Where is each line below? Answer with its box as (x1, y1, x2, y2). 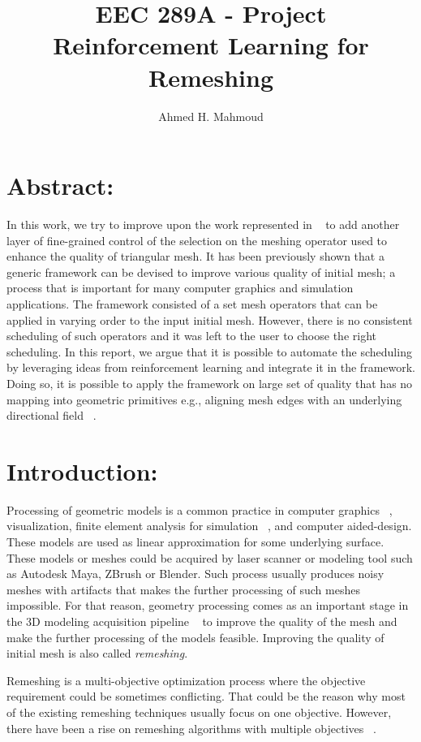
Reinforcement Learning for (53, 28, 369, 62)
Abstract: (6, 169, 114, 202)
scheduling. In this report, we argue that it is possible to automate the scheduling (6, 343, 412, 360)
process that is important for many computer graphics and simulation (6, 279, 354, 296)
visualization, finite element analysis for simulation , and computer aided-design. (6, 517, 412, 534)
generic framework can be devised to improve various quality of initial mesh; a (6, 263, 396, 280)
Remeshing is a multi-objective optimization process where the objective (6, 671, 366, 688)
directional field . (6, 407, 97, 424)
